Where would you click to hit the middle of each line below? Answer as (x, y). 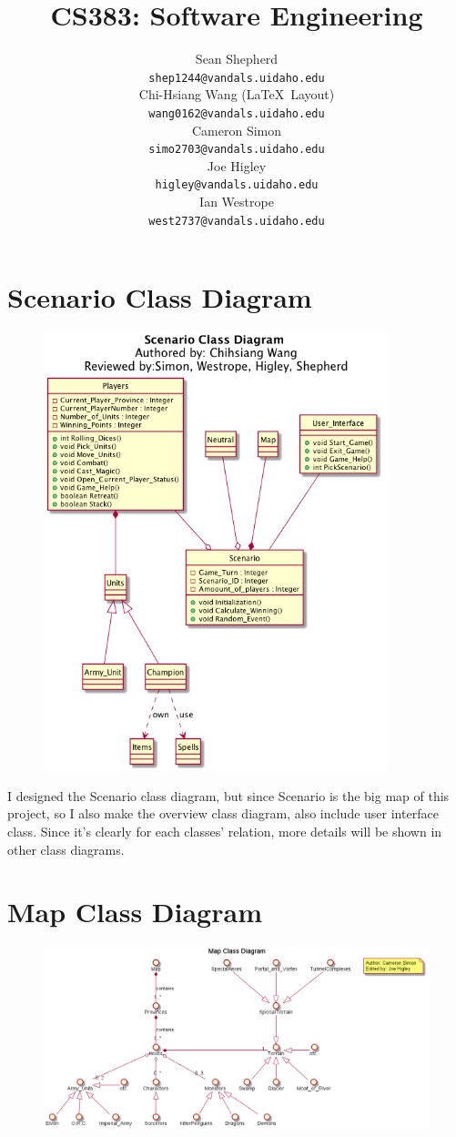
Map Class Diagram (135, 912)
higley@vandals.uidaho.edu (237, 185)
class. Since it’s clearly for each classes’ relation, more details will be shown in (225, 832)
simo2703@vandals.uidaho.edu (237, 150)
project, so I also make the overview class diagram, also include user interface (223, 813)
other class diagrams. (66, 849)
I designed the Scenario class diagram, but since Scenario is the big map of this (228, 795)
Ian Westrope (237, 202)
